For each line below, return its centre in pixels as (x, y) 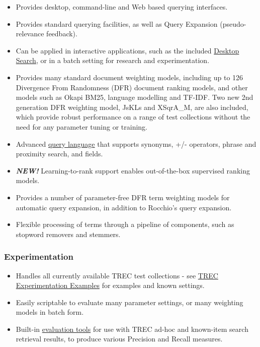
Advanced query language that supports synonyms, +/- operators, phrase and (136, 143)
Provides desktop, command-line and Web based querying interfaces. (122, 7)
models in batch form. (50, 312)
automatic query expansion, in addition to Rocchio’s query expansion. (124, 207)
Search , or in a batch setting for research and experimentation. (113, 60)
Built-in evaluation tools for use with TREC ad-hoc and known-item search (132, 329)
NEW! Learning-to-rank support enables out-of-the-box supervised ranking (133, 170)
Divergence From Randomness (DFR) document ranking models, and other (132, 87)
